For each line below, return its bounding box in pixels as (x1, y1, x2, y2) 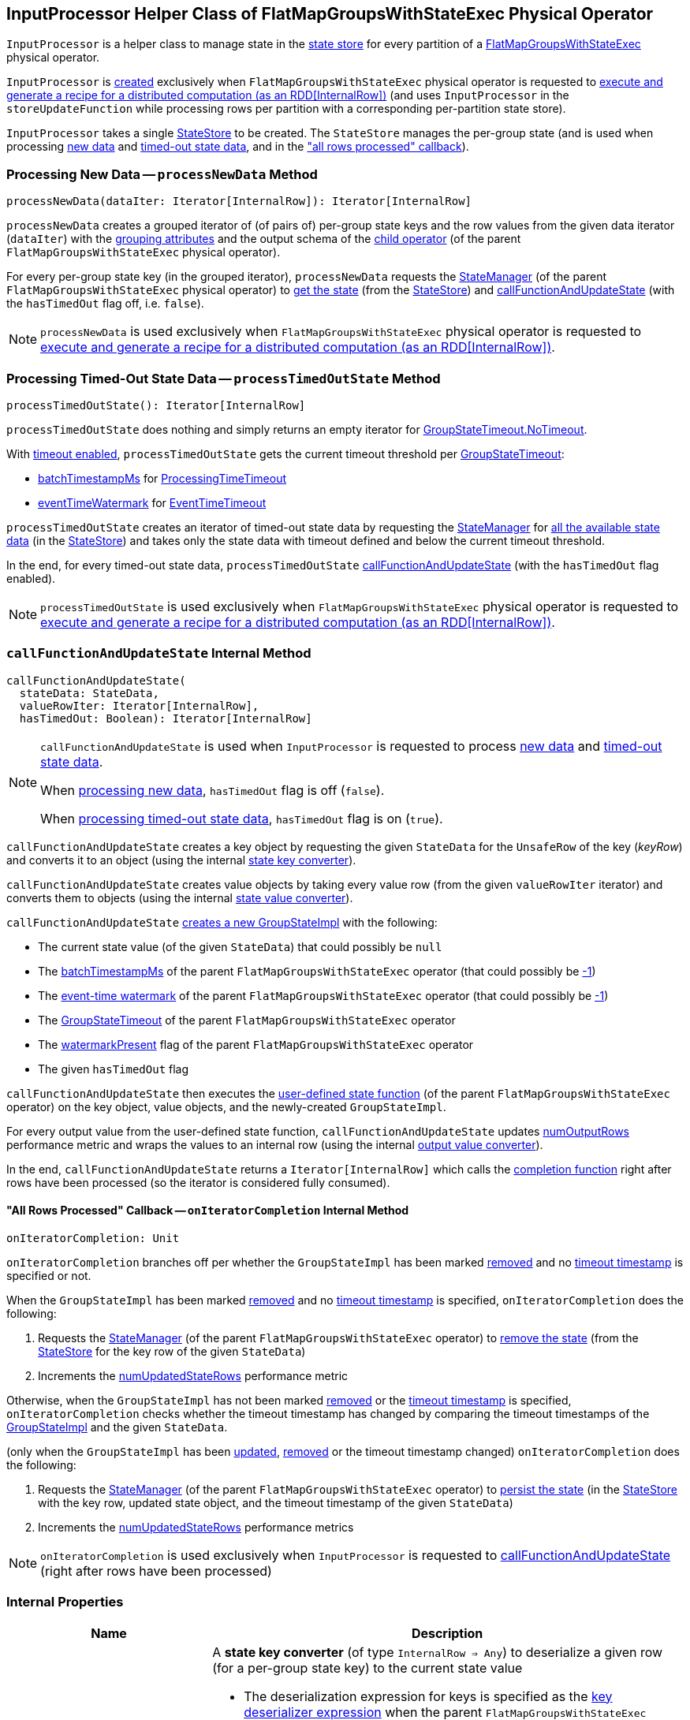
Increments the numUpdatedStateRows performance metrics (38, 1520, 354, 1534)
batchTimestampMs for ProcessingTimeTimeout (38, 471, 286, 485)
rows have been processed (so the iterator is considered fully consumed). (6, 1175, 390, 1189)
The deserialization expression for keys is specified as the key (244, 1688, 613, 1704)
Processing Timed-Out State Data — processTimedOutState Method (6, 370, 441, 386)
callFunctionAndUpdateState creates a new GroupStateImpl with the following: (6, 915, 438, 929)
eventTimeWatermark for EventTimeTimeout (38, 495, 267, 509)
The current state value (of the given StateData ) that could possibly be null (38, 939, 442, 953)
